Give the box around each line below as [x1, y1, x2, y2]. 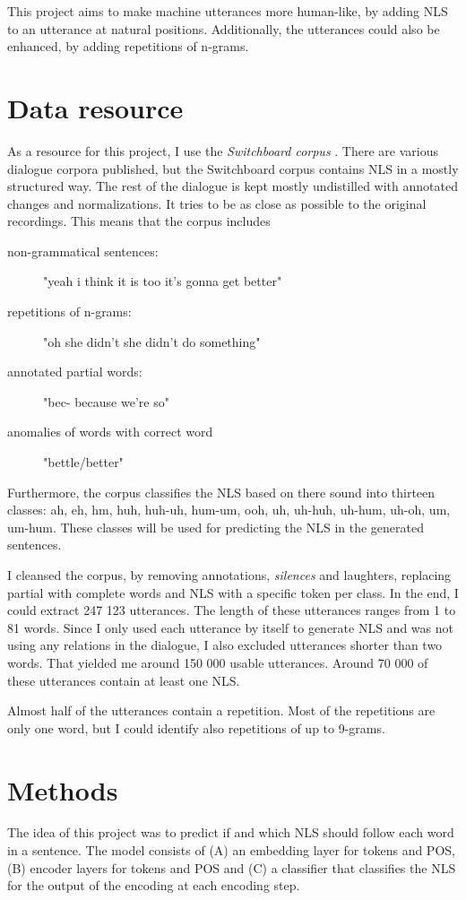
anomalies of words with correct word [7, 422, 213, 441]
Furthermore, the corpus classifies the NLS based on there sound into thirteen [7, 482, 436, 501]
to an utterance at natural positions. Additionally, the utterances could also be [7, 19, 440, 38]
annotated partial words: [7, 362, 142, 381]
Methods [7, 771, 118, 808]
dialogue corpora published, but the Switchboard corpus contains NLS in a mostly [7, 159, 459, 177]
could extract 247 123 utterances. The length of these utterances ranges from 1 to [7, 601, 456, 619]
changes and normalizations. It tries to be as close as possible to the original [7, 194, 427, 212]
